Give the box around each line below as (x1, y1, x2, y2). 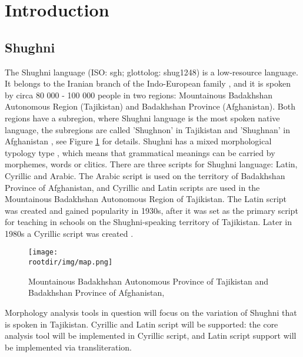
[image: (28, 248, 58, 257)
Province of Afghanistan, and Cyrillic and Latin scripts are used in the (5, 181, 260, 193)
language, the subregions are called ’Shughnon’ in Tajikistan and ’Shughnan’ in (5, 123, 290, 135)
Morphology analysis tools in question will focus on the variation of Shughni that (5, 306, 297, 318)
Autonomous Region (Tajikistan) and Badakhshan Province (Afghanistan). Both (5, 100, 295, 113)
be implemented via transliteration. (5, 341, 132, 353)
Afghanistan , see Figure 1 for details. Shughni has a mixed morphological (5, 135, 272, 147)
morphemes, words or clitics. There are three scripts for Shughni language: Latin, (5, 158, 298, 170)
